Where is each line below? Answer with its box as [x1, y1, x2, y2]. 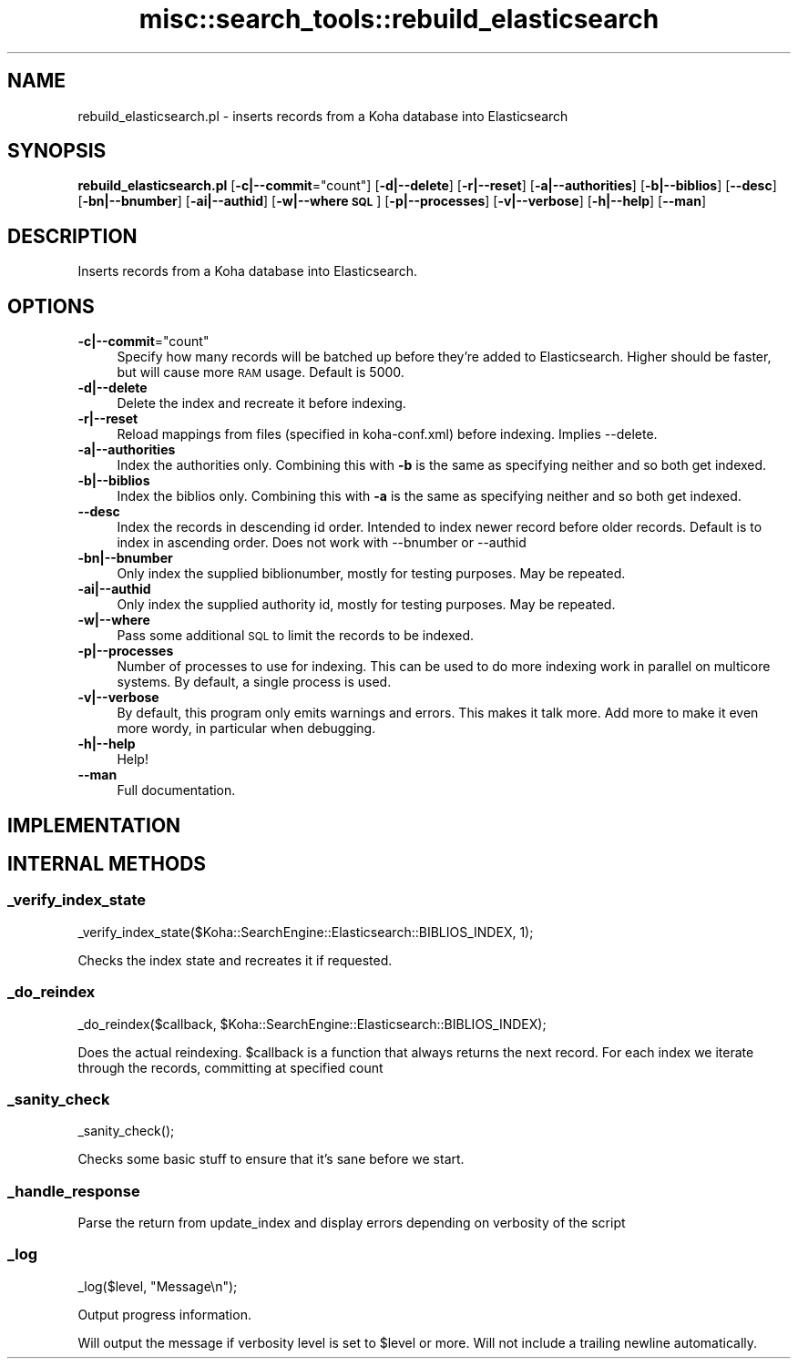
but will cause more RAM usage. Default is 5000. [117, 364, 404, 381]
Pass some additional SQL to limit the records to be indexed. [117, 627, 475, 644]
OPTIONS [7, 294, 95, 318]
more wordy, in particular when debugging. [117, 720, 376, 737]
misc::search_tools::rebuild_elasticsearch [138, 4, 660, 35]
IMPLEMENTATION [7, 813, 181, 837]
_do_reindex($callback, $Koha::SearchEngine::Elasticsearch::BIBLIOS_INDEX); [77, 1015, 547, 1032]
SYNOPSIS [7, 139, 107, 163]
